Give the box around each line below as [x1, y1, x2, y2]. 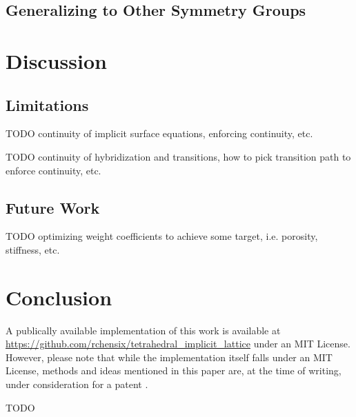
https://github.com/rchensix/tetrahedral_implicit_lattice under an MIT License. [6, 336, 350, 351]
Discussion [6, 46, 107, 74]
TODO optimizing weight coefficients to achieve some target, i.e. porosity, [6, 229, 318, 243]
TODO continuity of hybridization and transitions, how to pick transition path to [6, 149, 351, 163]
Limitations [6, 94, 89, 115]
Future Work [6, 196, 100, 218]
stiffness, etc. [6, 242, 60, 256]
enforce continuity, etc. [6, 163, 101, 177]
